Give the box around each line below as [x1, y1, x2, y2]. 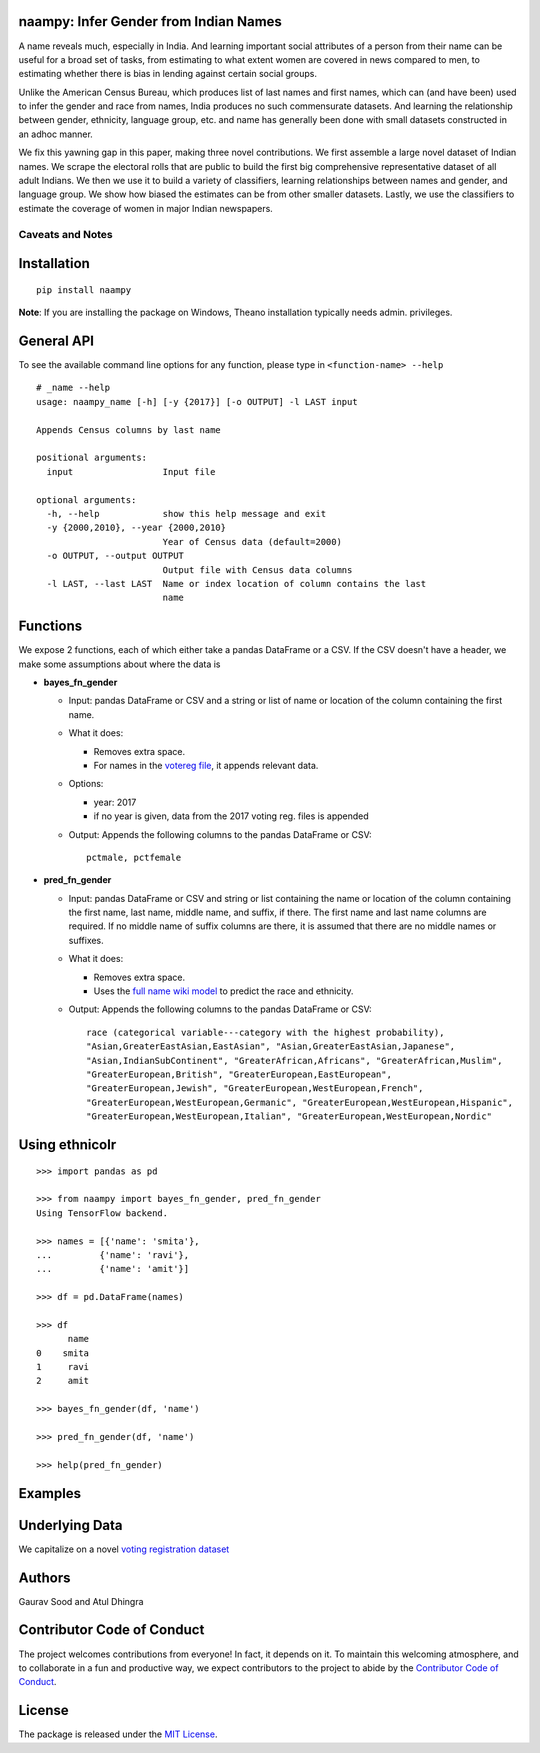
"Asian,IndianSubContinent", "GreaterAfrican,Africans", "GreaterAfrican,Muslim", [86, 1055, 503, 1066]
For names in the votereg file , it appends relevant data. [93, 759, 319, 771]
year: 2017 [93, 796, 137, 808]
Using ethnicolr [18, 1136, 117, 1153]
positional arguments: [36, 452, 148, 464]
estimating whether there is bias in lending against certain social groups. [18, 68, 318, 80]
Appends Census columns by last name [36, 424, 222, 435]
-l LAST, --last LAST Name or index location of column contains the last [46, 578, 427, 589]
